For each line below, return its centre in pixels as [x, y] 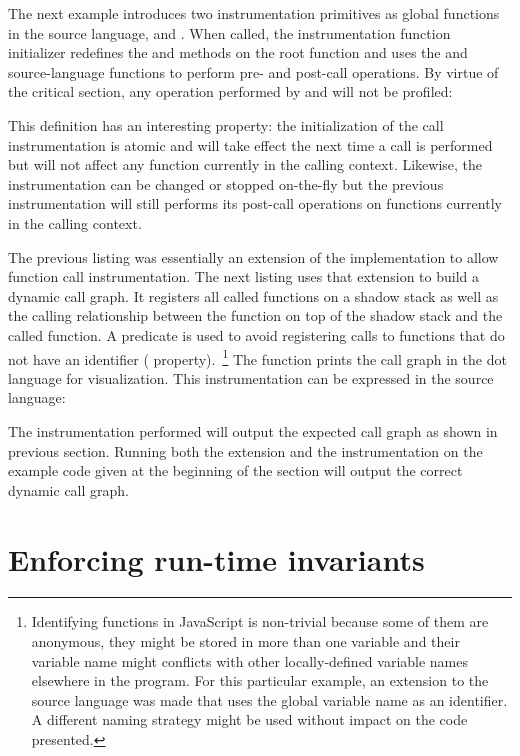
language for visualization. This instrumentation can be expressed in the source [251, 377]
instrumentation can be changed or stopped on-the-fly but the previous [226, 183]
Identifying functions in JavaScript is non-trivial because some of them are [260, 621]
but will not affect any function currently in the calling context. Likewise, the [245, 164]
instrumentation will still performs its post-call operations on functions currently [255, 203]
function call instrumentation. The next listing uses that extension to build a [244, 276]
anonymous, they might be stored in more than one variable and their [245, 641]
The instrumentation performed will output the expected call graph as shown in [253, 430]
